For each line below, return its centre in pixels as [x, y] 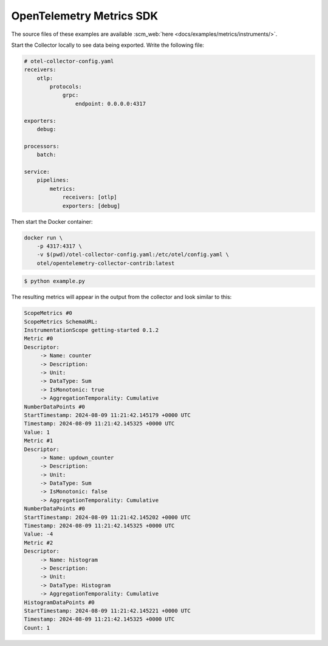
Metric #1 [39, 441]
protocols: [66, 87]
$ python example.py [54, 281]
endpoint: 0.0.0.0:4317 [110, 104]
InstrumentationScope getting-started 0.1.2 [91, 330]
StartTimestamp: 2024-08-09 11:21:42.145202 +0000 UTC [107, 517]
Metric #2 [39, 543]
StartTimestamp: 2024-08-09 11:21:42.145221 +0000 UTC [107, 610]
